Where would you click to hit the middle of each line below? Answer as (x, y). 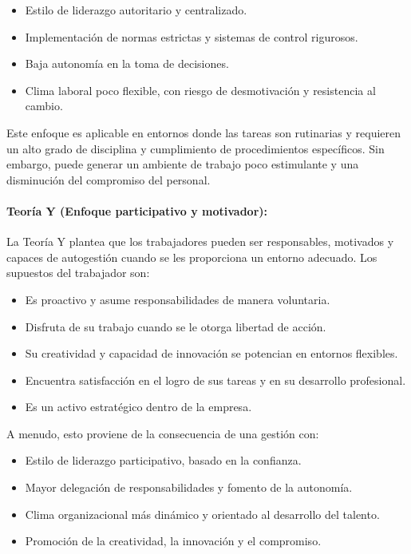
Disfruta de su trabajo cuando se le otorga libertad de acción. (176, 326)
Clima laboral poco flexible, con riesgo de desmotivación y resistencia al (200, 90)
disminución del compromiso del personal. (109, 179)
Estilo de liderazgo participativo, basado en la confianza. (163, 460)
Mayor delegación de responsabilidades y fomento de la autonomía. (189, 487)
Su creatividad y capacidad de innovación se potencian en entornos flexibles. (211, 353)
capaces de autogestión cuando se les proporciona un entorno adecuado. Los (192, 257)
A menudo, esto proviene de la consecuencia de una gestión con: (163, 433)
